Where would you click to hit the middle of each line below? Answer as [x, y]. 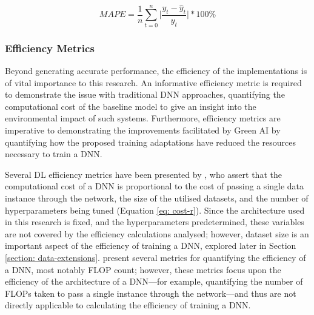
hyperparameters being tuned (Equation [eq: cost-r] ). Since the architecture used [155, 210]
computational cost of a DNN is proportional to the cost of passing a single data [155, 186]
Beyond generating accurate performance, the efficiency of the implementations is [156, 70]
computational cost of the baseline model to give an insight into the [131, 106]
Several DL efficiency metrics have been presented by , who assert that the [143, 174]
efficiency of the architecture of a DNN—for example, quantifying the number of [154, 281]
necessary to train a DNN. [54, 154]
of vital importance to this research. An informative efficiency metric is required [153, 82]
